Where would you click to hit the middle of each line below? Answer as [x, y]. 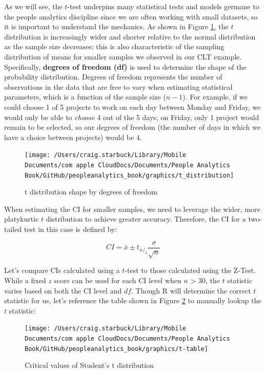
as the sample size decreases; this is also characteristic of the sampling [114, 46]
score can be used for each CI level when [118, 280]
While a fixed [25, 280]
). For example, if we [215, 97]
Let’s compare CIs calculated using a [62, 270]
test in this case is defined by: [70, 229]
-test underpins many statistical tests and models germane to [163, 6]
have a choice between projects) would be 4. [73, 137]
